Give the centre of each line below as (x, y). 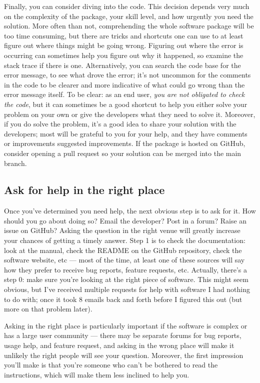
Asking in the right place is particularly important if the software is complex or (126, 325)
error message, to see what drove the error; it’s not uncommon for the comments (127, 75)
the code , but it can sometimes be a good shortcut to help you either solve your (126, 104)
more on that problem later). (48, 309)
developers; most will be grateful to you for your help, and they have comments (126, 133)
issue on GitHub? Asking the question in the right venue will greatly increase (122, 230)
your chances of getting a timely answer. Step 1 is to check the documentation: (125, 240)
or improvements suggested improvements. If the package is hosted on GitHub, (125, 143)
